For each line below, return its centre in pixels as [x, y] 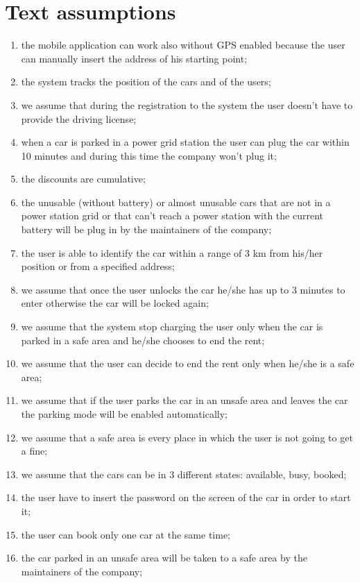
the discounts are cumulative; [83, 179]
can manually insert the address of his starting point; [134, 58]
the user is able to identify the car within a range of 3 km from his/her [172, 252]
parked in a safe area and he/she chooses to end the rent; [143, 340]
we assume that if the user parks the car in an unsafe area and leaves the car [185, 400]
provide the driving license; [79, 118]
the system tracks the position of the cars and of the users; [146, 82]
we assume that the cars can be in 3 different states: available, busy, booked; [184, 474]
